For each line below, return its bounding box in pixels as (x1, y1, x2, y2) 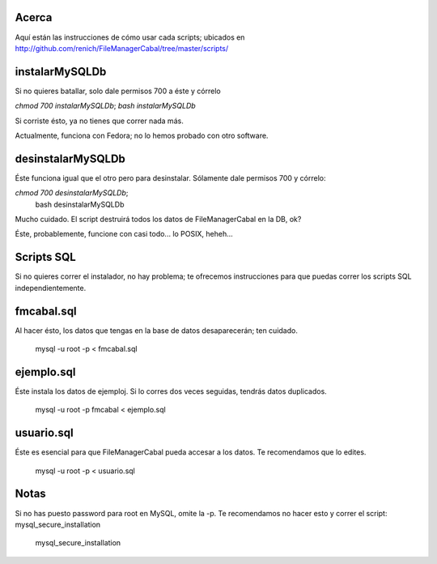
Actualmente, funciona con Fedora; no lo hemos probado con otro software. (15, 130, 269, 140)
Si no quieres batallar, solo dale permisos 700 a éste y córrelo (15, 86, 222, 96)
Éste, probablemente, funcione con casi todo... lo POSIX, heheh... (15, 229, 234, 239)
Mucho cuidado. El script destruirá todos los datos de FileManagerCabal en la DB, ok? (15, 215, 302, 224)
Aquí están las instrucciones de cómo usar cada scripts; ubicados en (15, 32, 245, 42)
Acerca (15, 11, 53, 24)
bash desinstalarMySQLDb (35, 199, 125, 209)
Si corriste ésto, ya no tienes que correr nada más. (15, 116, 184, 126)
